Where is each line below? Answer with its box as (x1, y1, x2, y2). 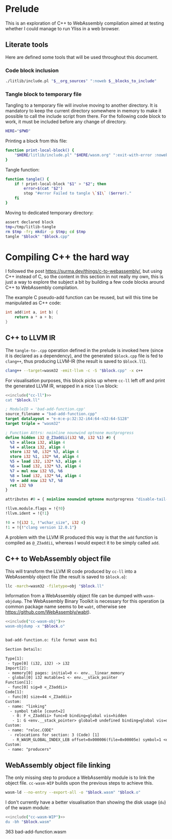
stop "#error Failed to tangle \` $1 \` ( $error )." (24, 191, 132, 196)
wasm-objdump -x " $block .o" (5, 624, 66, 629)
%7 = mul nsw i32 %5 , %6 (10, 468, 63, 474)
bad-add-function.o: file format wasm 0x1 (5, 637, 97, 643)
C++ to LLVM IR (5, 334, 56, 342)
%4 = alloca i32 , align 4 (10, 444, 66, 450)
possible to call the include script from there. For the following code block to (5, 113, 166, 120)
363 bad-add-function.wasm (5, 828, 67, 834)
